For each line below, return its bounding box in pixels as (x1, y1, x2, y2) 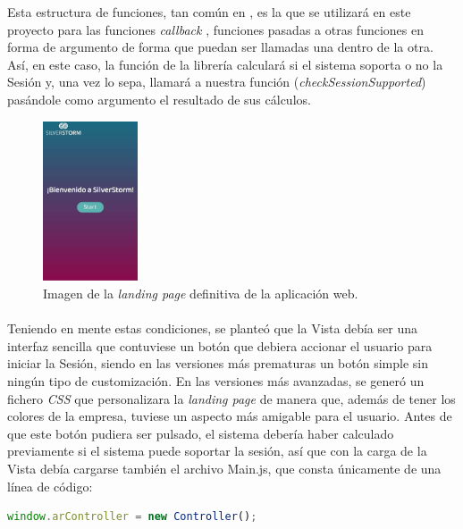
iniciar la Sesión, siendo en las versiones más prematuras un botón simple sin (7, 354, 429, 373)
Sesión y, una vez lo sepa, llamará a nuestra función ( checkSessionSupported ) (7, 72, 426, 91)
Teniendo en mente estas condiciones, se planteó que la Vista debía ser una (7, 319, 417, 338)
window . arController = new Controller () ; (7, 510, 257, 524)
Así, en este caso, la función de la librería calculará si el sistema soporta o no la (7, 55, 443, 73)
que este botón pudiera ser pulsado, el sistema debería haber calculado (7, 424, 394, 442)
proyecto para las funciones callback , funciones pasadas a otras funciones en (7, 20, 424, 38)
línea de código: (7, 476, 93, 495)
